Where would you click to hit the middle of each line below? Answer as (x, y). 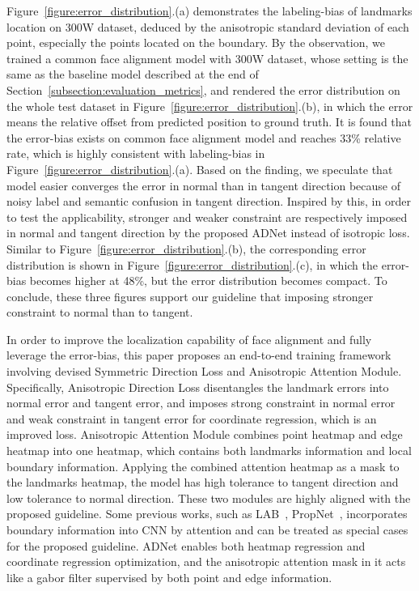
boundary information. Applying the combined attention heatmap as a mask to (203, 466)
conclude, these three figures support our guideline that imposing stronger (190, 296)
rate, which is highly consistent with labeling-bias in (136, 153)
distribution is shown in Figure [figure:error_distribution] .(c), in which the (193, 264)
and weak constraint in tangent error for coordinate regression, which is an (192, 418)
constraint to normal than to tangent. (100, 312)
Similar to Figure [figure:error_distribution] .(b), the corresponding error (186, 248)
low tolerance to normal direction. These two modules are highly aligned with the (209, 497)
